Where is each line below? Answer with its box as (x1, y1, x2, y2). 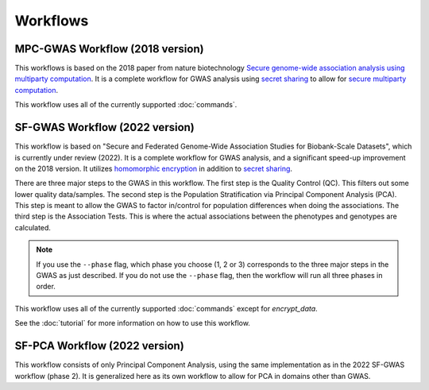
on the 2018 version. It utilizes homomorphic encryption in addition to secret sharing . (14, 164, 293, 173)
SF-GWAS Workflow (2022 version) (14, 121, 195, 134)
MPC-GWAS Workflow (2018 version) (14, 42, 204, 56)
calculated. (14, 222, 52, 232)
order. (36, 282, 56, 292)
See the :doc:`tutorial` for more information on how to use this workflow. (14, 319, 250, 328)
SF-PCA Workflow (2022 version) (14, 339, 184, 353)
